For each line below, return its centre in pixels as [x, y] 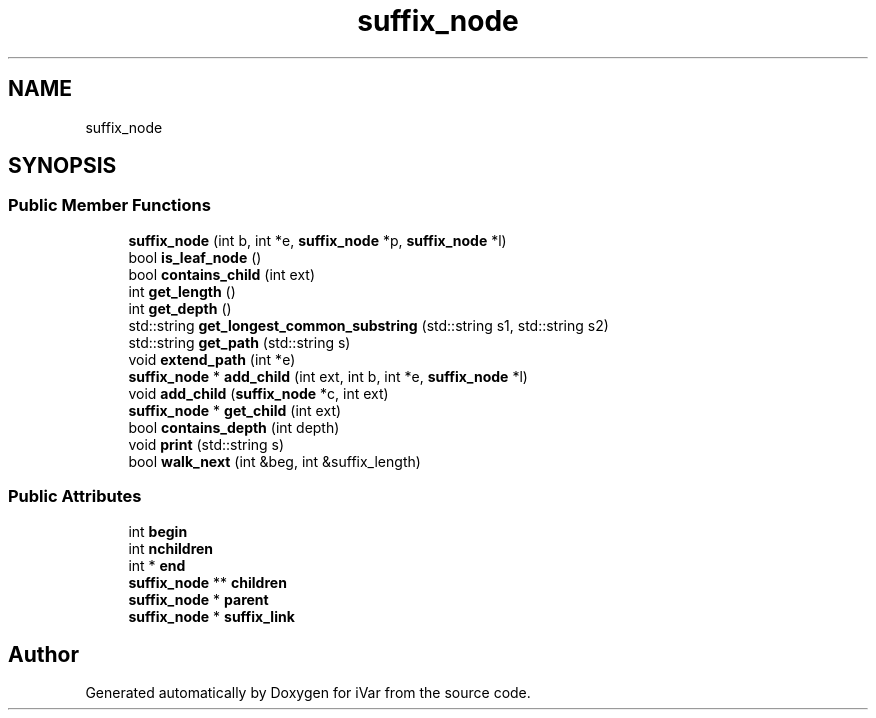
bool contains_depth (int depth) [234, 427]
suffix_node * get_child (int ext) [235, 410]
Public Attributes [75, 496]
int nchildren [171, 548]
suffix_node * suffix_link [211, 616]
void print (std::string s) [206, 444]
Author [43, 654]
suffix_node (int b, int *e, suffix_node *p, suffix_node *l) [317, 240]
